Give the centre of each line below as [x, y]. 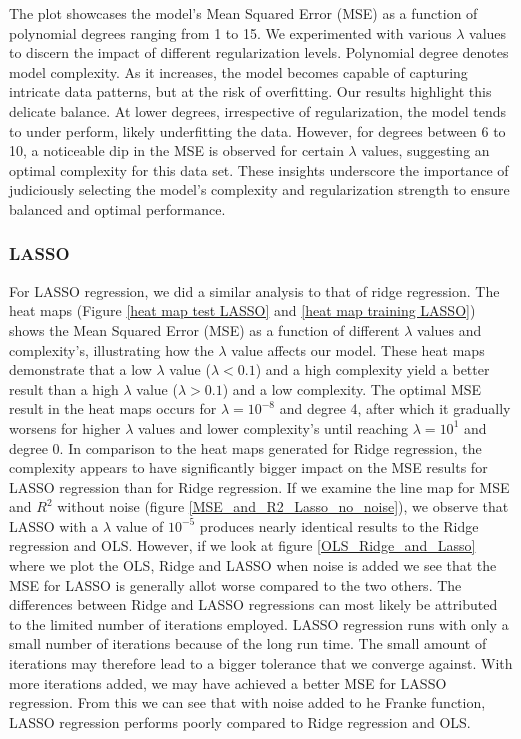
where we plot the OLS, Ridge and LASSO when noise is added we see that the [253, 565]
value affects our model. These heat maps [358, 349]
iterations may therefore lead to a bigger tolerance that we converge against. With [261, 663]
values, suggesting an [425, 150]
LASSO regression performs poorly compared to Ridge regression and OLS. [240, 721]
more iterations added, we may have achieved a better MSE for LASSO [228, 682]
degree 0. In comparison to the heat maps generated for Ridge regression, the [245, 447]
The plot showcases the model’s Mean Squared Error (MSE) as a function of [243, 13]
